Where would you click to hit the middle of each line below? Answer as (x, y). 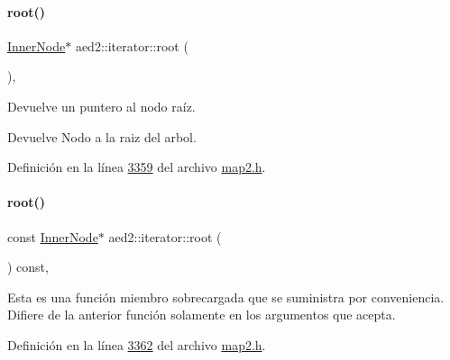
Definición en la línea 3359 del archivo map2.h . (137, 167)
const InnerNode (53, 236)
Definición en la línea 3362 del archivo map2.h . (137, 344)
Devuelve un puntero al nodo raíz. (101, 106)
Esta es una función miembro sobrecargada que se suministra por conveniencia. (226, 297)
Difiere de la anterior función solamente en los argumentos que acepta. (202, 315)
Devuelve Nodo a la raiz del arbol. (102, 136)
